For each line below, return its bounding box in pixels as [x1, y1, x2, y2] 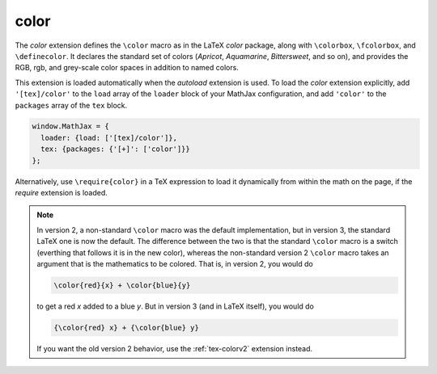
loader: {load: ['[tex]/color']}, [40, 133, 178, 142]
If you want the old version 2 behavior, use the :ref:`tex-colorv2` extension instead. [36, 343, 313, 353]
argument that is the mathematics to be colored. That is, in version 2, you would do [36, 258, 313, 268]
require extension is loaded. [15, 188, 108, 198]
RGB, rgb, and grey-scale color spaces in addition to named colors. [15, 63, 239, 73]
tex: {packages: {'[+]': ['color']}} [40, 145, 190, 153]
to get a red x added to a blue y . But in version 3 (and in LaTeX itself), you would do [36, 301, 315, 311]
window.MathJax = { [32, 122, 109, 131]
